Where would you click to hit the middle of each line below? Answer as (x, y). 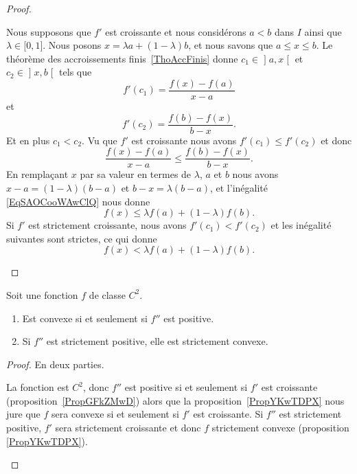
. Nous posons (72, 45)
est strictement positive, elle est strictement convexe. (157, 341)
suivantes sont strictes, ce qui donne (82, 238)
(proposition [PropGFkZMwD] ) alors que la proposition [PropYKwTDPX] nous (175, 400)
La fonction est (38, 387)
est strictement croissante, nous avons (107, 225)
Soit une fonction (42, 294)
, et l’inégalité (239, 187)
